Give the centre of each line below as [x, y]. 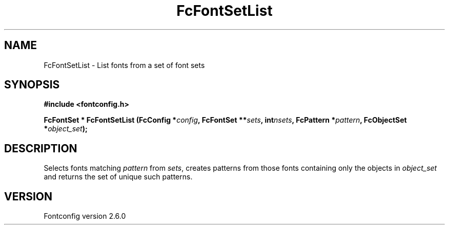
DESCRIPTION [41, 148]
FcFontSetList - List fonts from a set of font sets [124, 65]
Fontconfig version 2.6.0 [85, 216]
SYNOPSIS [32, 85]
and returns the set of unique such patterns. [118, 177]
